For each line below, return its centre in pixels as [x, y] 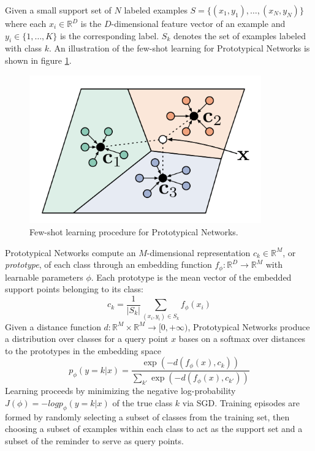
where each [26, 23]
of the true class [142, 402]
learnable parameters [44, 277]
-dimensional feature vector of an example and [198, 23]
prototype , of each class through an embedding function [108, 264]
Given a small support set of [58, 10]
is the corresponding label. [109, 35]
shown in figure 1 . [38, 60]
